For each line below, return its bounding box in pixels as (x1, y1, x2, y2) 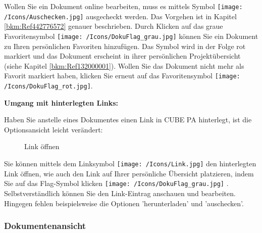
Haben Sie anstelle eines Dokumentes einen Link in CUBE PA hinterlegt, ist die (4, 114, 252, 125)
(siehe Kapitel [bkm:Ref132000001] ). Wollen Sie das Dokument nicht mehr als (4, 60, 244, 71)
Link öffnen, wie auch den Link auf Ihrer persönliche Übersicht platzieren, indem (4, 168, 254, 178)
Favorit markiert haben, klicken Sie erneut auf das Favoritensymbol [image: (4, 70, 240, 81)
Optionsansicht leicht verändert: (4, 124, 103, 134)
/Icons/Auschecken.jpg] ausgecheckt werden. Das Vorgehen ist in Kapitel (4, 11, 237, 21)
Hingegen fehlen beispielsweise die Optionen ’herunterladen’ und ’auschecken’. (4, 198, 244, 208)
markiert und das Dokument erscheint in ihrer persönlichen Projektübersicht (4, 51, 241, 61)
